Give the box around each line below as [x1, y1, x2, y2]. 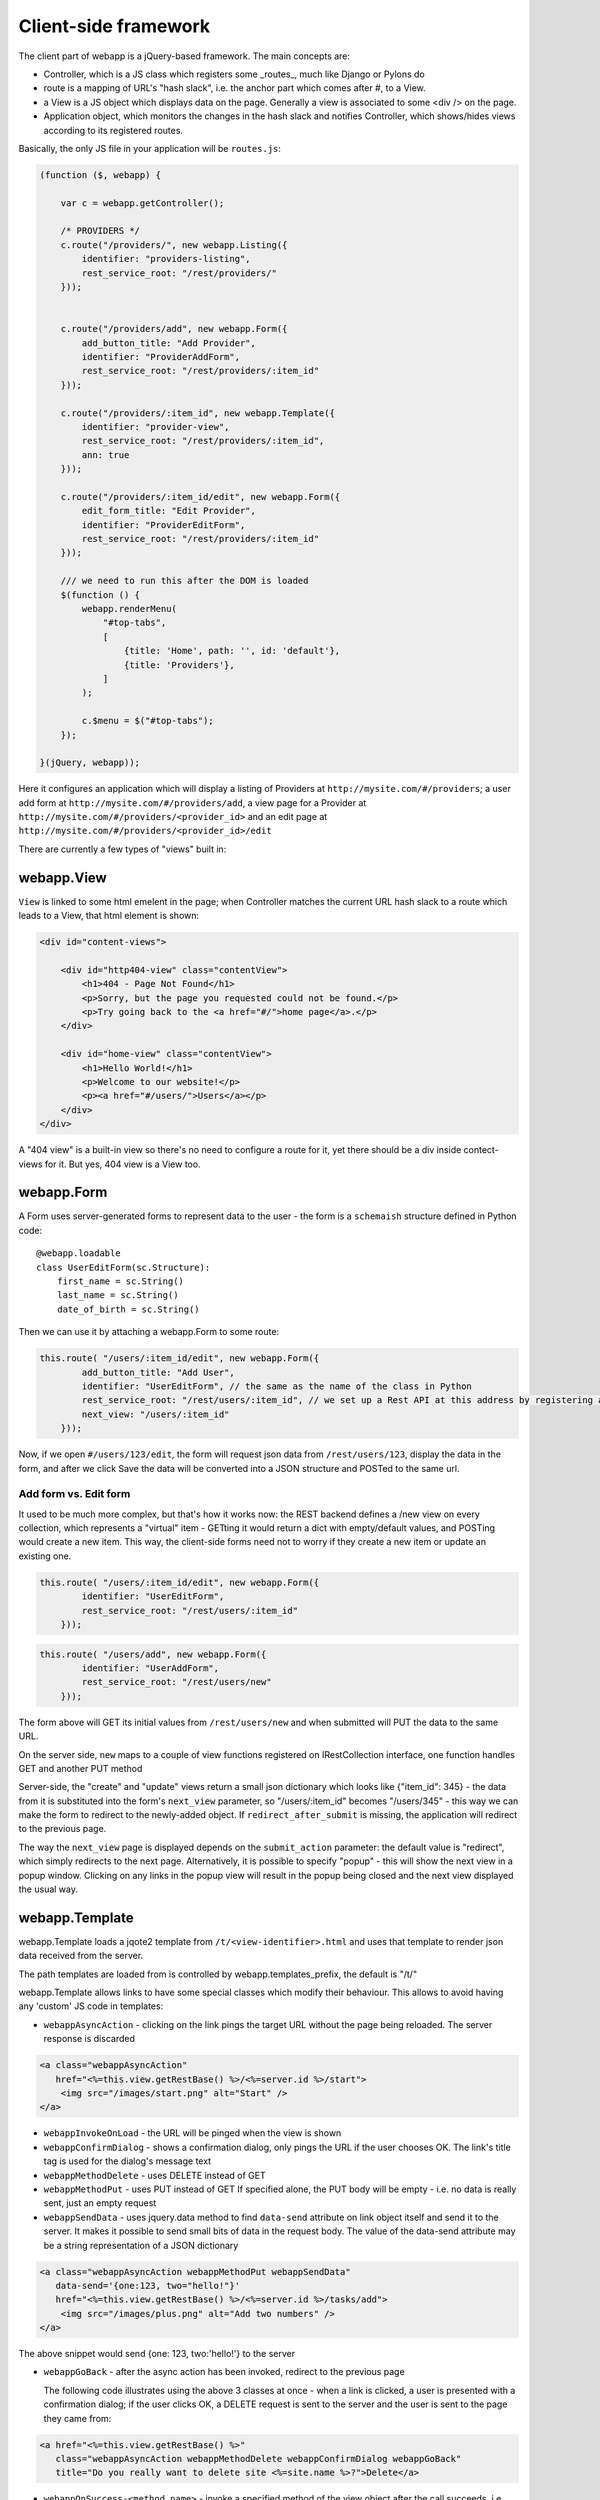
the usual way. [18, 1883, 79, 1895]
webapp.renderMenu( [81, 603, 177, 614]
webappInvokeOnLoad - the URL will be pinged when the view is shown [43, 2127, 342, 2139]
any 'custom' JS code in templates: [18, 2000, 164, 2012]
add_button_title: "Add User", [81, 1366, 235, 1378]
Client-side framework [18, 15, 211, 37]
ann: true [81, 449, 130, 460]
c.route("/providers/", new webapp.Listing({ [60, 239, 288, 250]
